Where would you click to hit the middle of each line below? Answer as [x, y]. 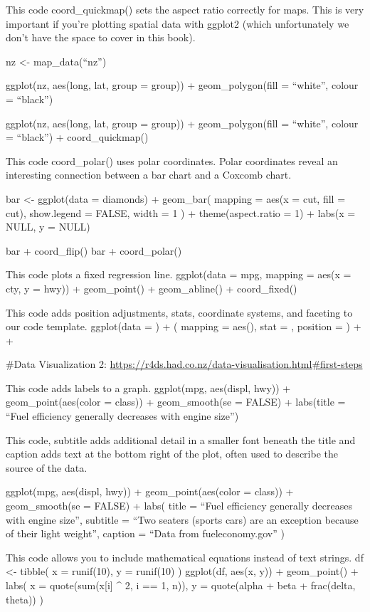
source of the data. [47, 467]
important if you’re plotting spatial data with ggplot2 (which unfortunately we [178, 23]
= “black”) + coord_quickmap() [77, 137]
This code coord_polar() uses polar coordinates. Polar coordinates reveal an [172, 160]
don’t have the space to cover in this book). [101, 37]
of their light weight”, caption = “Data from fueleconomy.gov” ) [145, 533]
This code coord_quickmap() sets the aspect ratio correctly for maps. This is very [185, 9]
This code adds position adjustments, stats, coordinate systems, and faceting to [179, 312]
